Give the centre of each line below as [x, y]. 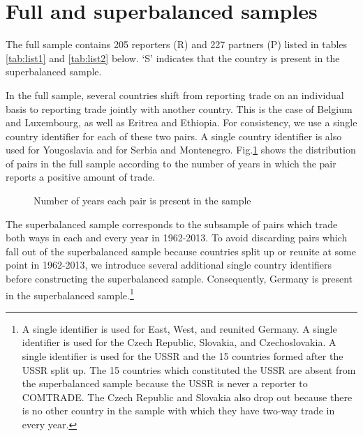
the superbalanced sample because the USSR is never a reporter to [165, 383]
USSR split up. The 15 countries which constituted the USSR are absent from [189, 369]
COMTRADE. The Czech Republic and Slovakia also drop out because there [187, 397]
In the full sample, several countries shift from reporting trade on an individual [175, 95]
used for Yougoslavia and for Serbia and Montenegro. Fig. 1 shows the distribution [181, 150]
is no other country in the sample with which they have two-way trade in [178, 411]
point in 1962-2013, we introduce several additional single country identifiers [169, 265]
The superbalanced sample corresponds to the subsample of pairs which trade [172, 224]
